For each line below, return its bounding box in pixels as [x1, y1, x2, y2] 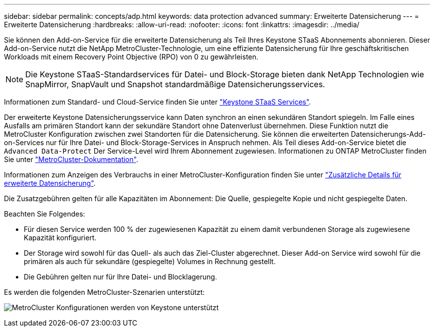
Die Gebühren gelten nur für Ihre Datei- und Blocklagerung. [24, 273, 217, 281]
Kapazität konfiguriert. [24, 233, 97, 242]
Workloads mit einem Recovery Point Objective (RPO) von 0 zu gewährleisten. [4, 53, 259, 61]
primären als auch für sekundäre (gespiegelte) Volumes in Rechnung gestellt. [24, 257, 276, 266]
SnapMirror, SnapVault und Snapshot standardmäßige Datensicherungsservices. [25, 79, 325, 89]
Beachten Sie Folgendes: [4, 210, 85, 218]
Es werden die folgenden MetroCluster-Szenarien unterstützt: [4, 288, 205, 296]
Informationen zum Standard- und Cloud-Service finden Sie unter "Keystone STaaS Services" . [4, 98, 311, 106]
